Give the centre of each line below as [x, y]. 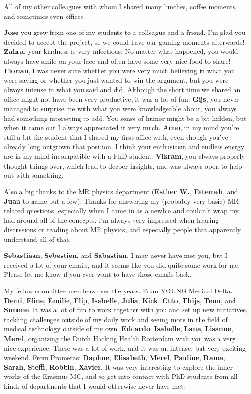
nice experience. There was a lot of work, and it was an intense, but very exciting [125, 348]
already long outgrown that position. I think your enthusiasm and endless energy [124, 146]
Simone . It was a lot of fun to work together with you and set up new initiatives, [126, 310]
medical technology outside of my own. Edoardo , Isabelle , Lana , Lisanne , [118, 329]
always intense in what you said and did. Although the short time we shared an [122, 89]
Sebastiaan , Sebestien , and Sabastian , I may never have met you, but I [116, 255]
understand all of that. [38, 239]
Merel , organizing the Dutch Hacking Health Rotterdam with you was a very [120, 338]
